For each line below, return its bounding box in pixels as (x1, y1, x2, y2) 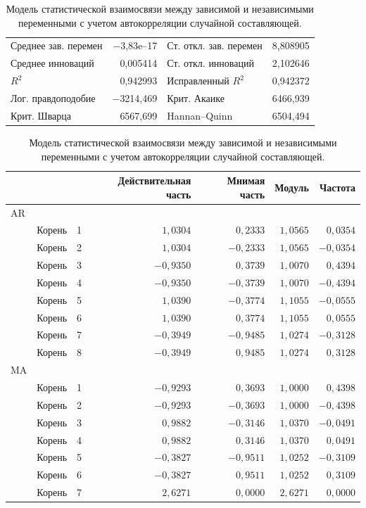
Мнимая (227, 173, 265, 188)
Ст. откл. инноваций (167, 56, 254, 70)
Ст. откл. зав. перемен (167, 38, 263, 53)
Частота (319, 179, 355, 194)
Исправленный (167, 73, 229, 88)
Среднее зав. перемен (11, 38, 103, 53)
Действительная (118, 173, 191, 188)
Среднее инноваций (11, 56, 94, 70)
